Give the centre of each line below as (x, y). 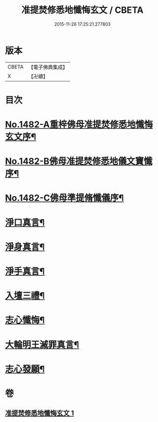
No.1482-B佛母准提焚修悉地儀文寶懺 (79, 161)
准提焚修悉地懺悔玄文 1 (40, 413)
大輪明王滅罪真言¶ (42, 345)
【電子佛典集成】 (48, 67)
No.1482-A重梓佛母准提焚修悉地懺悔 (79, 125)
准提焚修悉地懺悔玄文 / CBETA (82, 10)
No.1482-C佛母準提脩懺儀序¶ (65, 198)
